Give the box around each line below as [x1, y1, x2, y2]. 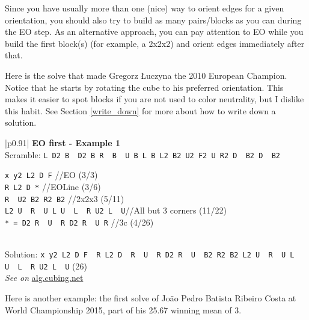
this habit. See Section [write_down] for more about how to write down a [5, 104, 276, 117]
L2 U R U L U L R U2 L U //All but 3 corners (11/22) [5, 204, 227, 217]
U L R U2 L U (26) [5, 259, 87, 272]
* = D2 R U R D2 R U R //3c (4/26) [5, 215, 154, 228]
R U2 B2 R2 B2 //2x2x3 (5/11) [5, 192, 124, 205]
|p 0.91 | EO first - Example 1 [5, 136, 121, 149]
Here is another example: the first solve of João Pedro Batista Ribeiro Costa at [5, 291, 296, 304]
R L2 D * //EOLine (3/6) [5, 180, 101, 192]
